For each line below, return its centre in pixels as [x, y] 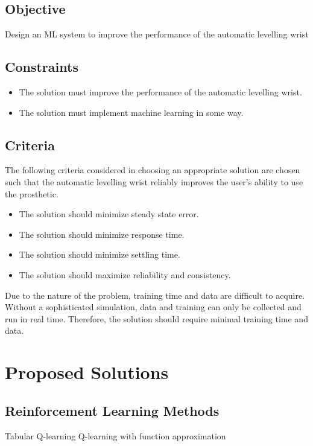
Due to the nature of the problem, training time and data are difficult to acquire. [155, 295]
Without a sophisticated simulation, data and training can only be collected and [153, 307]
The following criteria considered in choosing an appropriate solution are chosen [153, 170]
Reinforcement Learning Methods [112, 410]
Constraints [42, 67]
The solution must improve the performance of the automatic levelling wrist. [160, 92]
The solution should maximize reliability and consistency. [125, 274]
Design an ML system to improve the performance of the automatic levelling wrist [157, 34]
